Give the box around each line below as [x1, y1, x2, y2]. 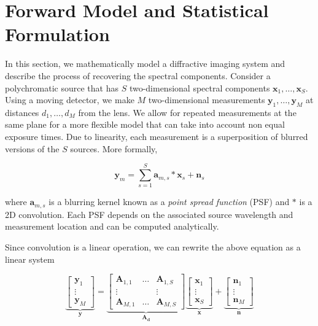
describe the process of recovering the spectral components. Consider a [5, 69, 271, 82]
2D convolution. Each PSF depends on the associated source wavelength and [5, 208, 293, 220]
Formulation [5, 21, 110, 47]
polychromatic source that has [5, 81, 118, 94]
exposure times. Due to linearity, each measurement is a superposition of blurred [5, 130, 308, 143]
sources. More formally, [70, 142, 158, 155]
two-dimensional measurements [148, 93, 265, 106]
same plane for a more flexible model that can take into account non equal [5, 118, 285, 131]
